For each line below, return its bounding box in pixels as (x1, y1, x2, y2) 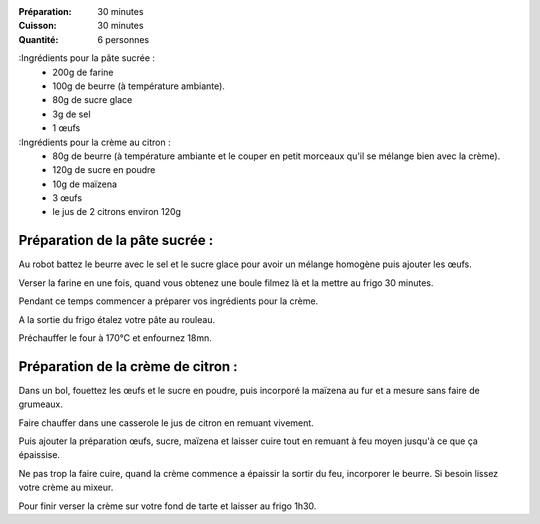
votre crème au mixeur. (18, 481, 114, 494)
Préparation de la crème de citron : (18, 358, 239, 375)
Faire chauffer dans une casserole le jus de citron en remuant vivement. (18, 416, 314, 429)
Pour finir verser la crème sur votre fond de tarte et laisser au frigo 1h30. (18, 500, 317, 512)
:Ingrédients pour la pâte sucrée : (18, 52, 155, 64)
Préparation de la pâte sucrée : (18, 232, 214, 249)
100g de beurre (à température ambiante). (52, 80, 225, 92)
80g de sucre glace (52, 94, 133, 106)
